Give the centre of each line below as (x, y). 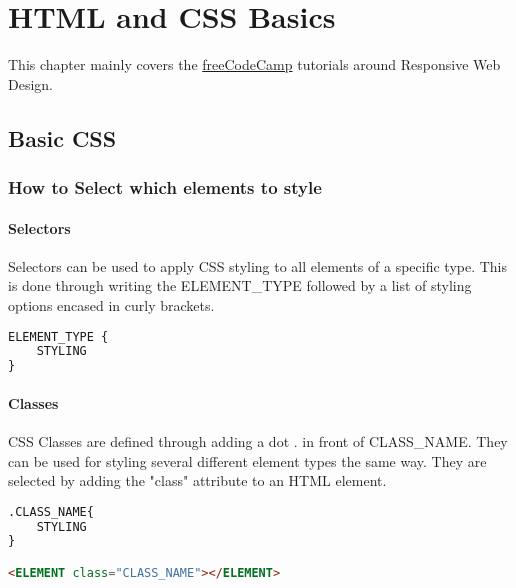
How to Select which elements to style (165, 187)
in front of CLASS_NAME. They (405, 440)
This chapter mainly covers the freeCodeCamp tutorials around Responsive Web (254, 64)
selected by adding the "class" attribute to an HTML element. (197, 480)
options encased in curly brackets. (111, 304)
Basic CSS (62, 137)
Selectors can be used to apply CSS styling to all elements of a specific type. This (258, 265)
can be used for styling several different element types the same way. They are (247, 460)
